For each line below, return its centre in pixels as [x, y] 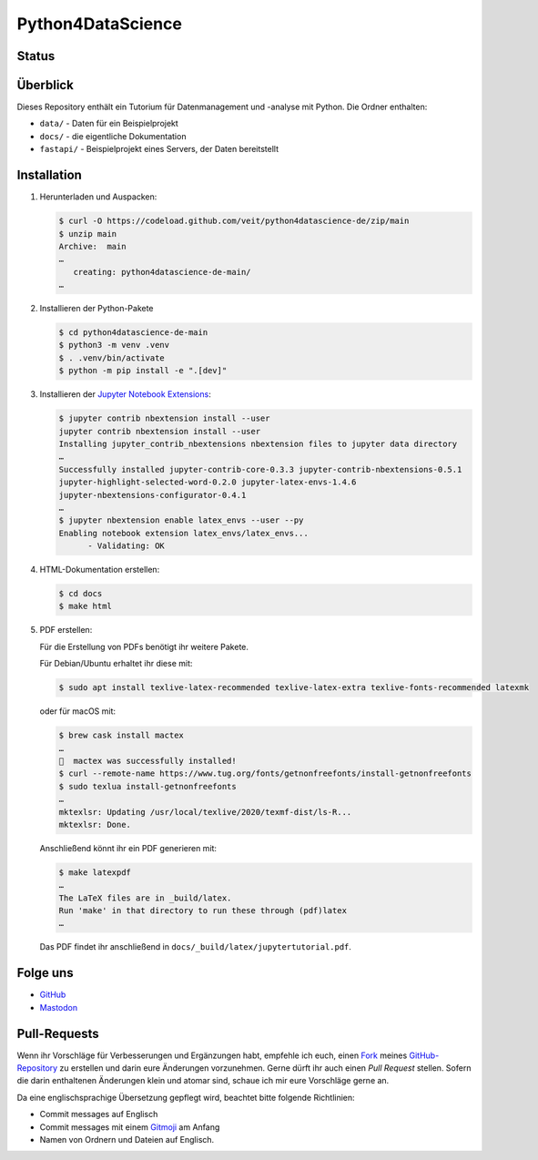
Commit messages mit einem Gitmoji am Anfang [130, 1127]
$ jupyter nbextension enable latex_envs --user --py [181, 520]
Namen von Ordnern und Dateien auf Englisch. [127, 1139]
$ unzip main [88, 234]
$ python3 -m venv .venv [114, 345]
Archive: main [92, 246]
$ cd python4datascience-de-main [133, 333]
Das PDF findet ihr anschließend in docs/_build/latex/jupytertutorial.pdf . [196, 947]
